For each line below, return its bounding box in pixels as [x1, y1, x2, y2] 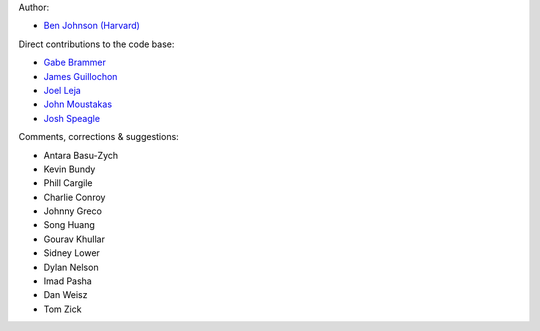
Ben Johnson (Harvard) [43, 20, 140, 32]
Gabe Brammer [43, 56, 107, 69]
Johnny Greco [43, 205, 102, 217]
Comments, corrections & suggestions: [18, 131, 179, 143]
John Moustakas [43, 98, 113, 110]
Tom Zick [43, 303, 82, 315]
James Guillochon [43, 70, 118, 82]
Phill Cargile [43, 177, 93, 189]
